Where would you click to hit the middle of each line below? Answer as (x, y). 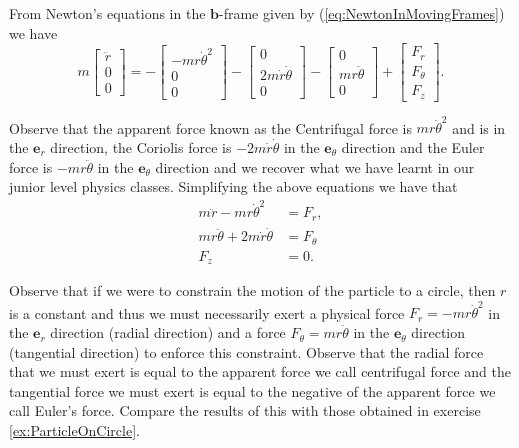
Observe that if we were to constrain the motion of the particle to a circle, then (252, 290)
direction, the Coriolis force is (141, 146)
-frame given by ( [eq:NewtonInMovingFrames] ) (362, 13)
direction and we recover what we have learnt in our (315, 166)
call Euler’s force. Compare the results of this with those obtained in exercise (245, 410)
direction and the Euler (413, 146)
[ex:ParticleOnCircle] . (74, 430)
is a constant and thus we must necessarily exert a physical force (207, 312)
